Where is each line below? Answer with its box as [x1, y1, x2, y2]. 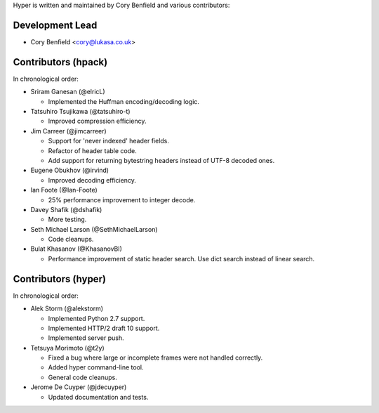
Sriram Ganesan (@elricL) [30, 88, 105, 96]
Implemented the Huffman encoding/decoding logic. [48, 97, 200, 105]
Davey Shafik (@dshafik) [30, 205, 102, 214]
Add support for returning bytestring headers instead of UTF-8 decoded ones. [48, 156, 275, 164]
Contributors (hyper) [13, 273, 107, 284]
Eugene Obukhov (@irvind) [30, 166, 109, 175]
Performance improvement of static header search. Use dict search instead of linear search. [48, 254, 315, 263]
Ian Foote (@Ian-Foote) [30, 186, 98, 195]
